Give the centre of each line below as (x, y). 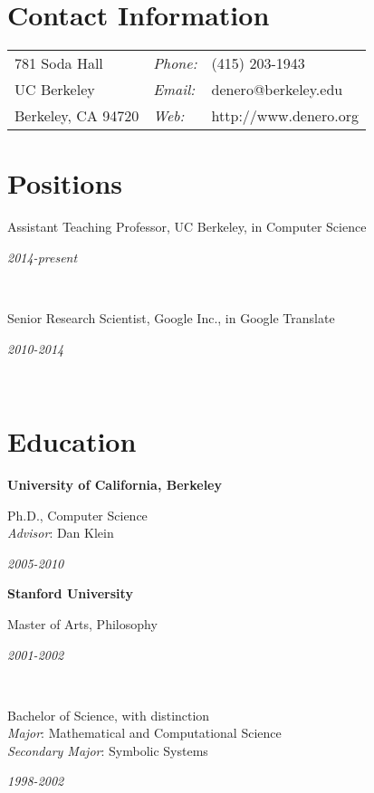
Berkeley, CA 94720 (77, 116)
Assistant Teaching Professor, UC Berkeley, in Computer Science (187, 227)
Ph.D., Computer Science (77, 515)
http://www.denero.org (285, 116)
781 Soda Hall (59, 63)
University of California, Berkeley (115, 484)
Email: (174, 90)
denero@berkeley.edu (277, 90)
